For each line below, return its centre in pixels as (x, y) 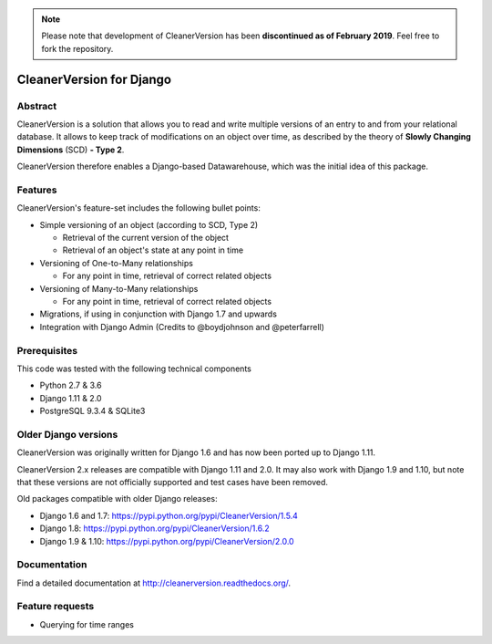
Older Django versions (67, 434)
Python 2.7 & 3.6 (71, 385)
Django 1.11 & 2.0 (71, 398)
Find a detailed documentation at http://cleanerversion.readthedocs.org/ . (154, 583)
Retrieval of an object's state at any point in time (153, 250)
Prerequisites (47, 350)
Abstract (37, 106)
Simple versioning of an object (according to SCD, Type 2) (149, 224)
